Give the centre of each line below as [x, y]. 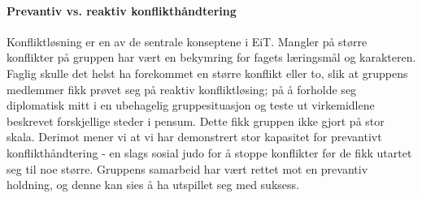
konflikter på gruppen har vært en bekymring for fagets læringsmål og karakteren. [211, 57]
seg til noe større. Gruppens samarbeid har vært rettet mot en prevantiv [187, 168]
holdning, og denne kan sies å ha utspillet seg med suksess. [153, 185]
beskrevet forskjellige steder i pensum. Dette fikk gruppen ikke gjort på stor [196, 121]
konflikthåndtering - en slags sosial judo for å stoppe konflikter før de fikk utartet [209, 152]
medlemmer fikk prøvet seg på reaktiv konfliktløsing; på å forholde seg [182, 89]
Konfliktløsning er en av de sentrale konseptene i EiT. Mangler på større [187, 41]
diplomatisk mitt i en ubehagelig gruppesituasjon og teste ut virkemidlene [191, 105]
